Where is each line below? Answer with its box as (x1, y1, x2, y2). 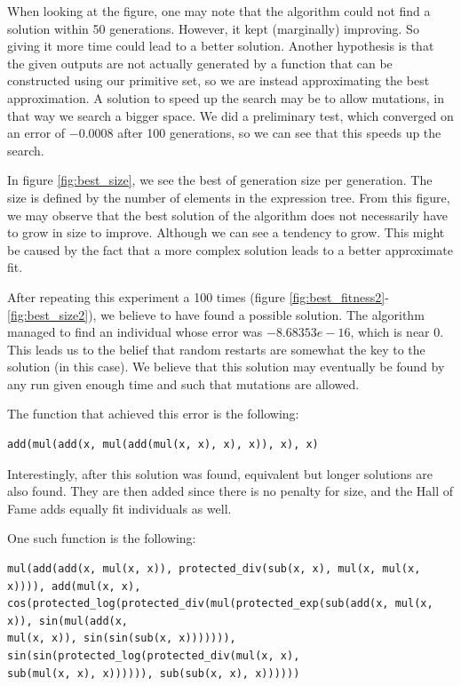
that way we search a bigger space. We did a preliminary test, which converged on (7, 106, 454, 124)
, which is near (350, 323, 430, 341)
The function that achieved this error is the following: (7, 404, 299, 423)
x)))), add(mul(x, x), (7, 579, 141, 593)
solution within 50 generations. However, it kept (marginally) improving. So (7, 19, 419, 37)
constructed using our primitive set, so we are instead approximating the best (7, 71, 430, 90)
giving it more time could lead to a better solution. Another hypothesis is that (7, 36, 434, 55)
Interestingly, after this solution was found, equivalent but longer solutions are (7, 464, 433, 483)
